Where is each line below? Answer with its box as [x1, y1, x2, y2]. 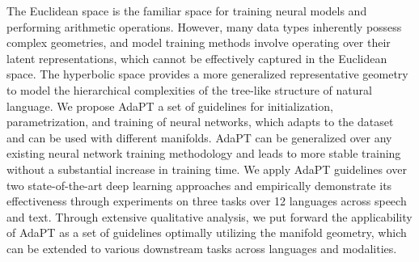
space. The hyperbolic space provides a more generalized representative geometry [6, 65, 408, 82]
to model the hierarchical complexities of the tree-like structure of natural [6, 81, 372, 98]
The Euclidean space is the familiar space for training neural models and [6, 2, 367, 19]
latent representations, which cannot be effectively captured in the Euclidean [6, 49, 387, 66]
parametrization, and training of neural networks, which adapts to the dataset [6, 113, 394, 130]
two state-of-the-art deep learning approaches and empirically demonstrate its [6, 176, 392, 193]
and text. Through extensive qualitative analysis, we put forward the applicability [6, 208, 413, 225]
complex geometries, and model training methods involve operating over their [6, 34, 391, 51]
